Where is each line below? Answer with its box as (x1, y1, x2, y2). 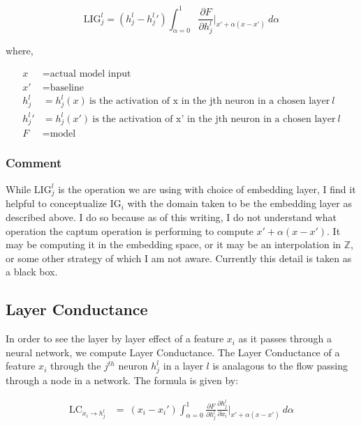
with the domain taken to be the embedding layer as (127, 196, 352, 211)
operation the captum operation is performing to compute (6, 223, 253, 238)
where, (6, 43, 34, 58)
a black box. (6, 264, 58, 279)
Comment (6, 154, 62, 172)
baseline (50, 82, 84, 93)
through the (50, 358, 101, 373)
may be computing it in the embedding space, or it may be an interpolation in (6, 237, 341, 252)
